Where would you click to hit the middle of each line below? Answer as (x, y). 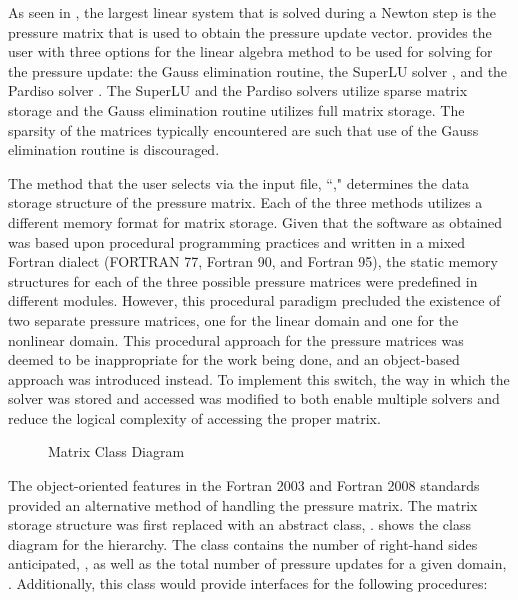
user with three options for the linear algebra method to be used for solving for (250, 51)
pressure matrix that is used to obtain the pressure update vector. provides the (250, 31)
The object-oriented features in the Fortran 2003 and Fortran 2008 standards (244, 485)
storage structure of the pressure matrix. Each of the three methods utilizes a (245, 202)
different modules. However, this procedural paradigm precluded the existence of (254, 300)
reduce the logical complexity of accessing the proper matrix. (194, 417)
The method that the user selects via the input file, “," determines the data (238, 182)
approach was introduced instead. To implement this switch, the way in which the (259, 378)
